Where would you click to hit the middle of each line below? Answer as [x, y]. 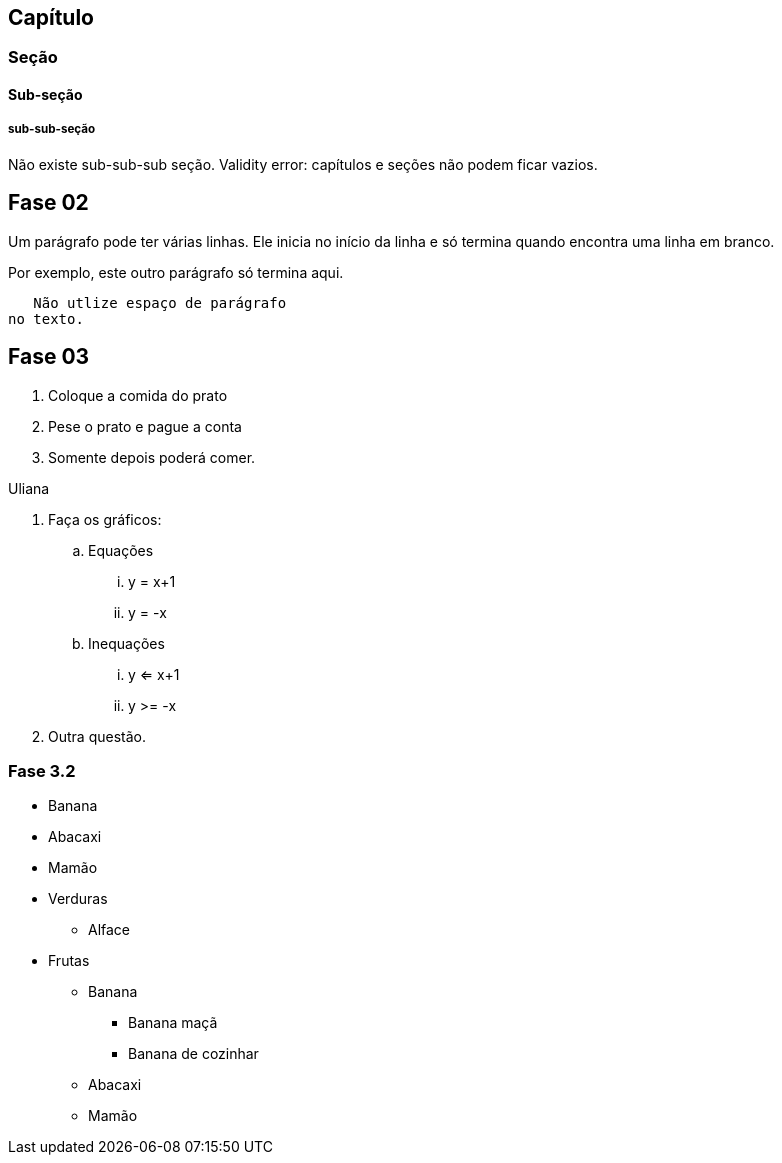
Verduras [78, 899]
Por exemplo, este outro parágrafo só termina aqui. [176, 272]
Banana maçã [173, 1023]
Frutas [69, 961]
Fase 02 [48, 203]
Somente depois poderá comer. [152, 457]
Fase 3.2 [42, 770]
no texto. [46, 318]
